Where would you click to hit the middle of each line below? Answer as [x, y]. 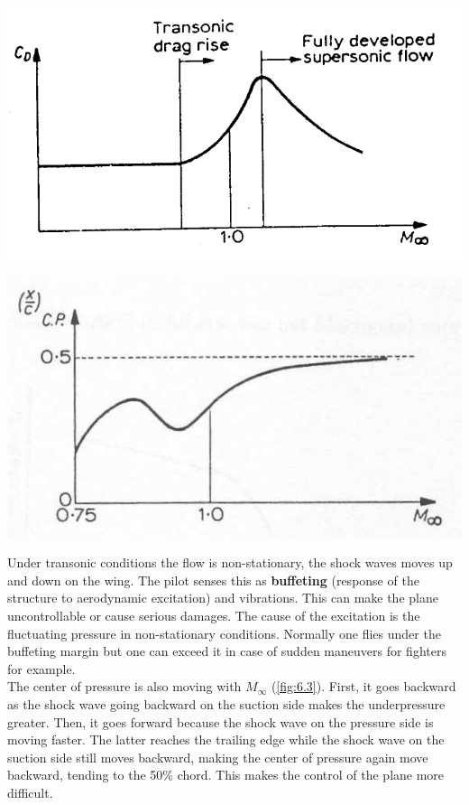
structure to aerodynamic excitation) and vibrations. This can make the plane [223, 598]
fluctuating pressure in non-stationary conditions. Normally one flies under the [224, 633]
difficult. [30, 792]
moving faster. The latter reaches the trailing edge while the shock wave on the [226, 739]
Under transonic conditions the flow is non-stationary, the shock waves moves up [230, 562]
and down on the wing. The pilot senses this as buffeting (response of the [213, 580]
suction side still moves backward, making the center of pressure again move [218, 757]
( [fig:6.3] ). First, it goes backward [363, 686]
